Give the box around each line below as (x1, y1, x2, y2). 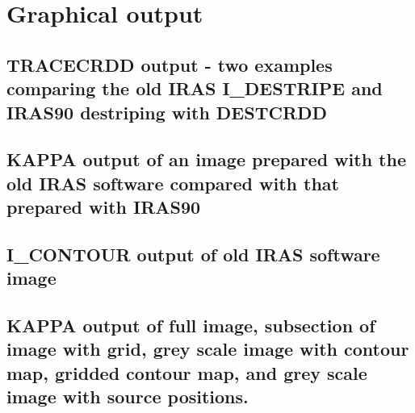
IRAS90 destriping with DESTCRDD (6, 99, 328, 124)
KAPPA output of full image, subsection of (6, 313, 375, 338)
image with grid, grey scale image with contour (6, 336, 409, 361)
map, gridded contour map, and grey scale (6, 360, 367, 385)
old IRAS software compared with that (6, 170, 339, 195)
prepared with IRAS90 (6, 194, 201, 219)
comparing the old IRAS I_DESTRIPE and (6, 76, 383, 101)
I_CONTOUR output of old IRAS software (6, 241, 380, 266)
